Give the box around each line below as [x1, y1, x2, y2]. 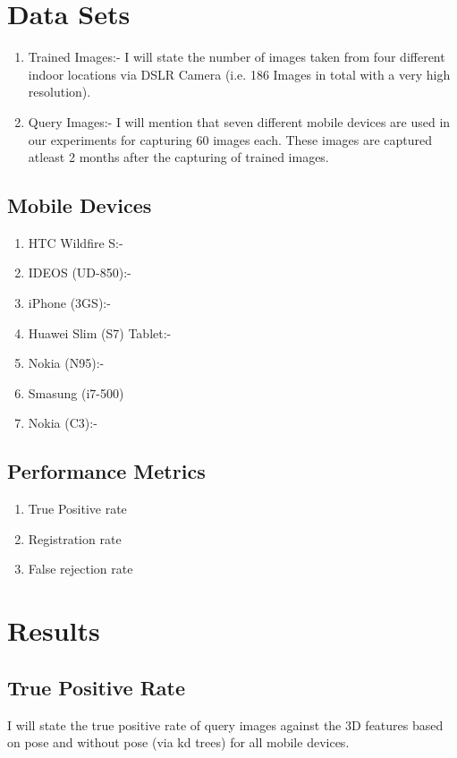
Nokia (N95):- [28, 353, 105, 372]
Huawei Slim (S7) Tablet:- [28, 323, 172, 342]
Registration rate [28, 529, 122, 548]
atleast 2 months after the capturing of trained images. [28, 148, 329, 166]
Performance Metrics [7, 457, 206, 485]
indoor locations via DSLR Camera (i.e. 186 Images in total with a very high [28, 64, 451, 83]
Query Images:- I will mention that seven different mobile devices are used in [28, 112, 451, 131]
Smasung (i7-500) [28, 383, 124, 402]
